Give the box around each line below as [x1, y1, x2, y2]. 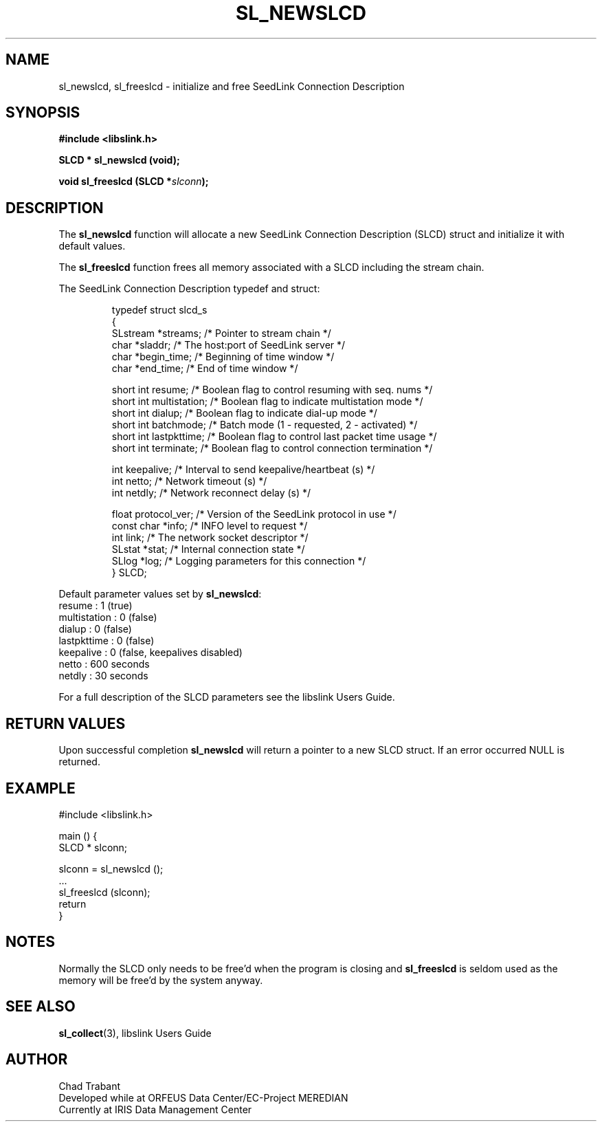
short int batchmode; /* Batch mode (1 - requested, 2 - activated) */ [111, 419, 418, 431]
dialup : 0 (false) [58, 623, 132, 635]
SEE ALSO [5, 998, 76, 1016]
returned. [58, 756, 100, 768]
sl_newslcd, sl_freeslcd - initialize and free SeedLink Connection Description [58, 80, 405, 92]
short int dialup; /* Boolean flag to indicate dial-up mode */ [111, 407, 377, 419]
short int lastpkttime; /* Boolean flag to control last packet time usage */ [111, 430, 437, 443]
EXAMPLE [5, 779, 76, 797]
